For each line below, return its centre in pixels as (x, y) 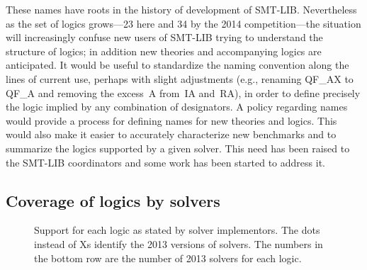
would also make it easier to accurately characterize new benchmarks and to (171, 134)
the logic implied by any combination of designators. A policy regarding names (177, 107)
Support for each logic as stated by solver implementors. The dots (177, 230)
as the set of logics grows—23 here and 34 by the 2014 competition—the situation (183, 23)
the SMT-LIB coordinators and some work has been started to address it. (165, 162)
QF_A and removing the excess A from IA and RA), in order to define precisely (183, 92)
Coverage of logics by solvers (113, 200)
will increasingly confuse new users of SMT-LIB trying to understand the (164, 37)
